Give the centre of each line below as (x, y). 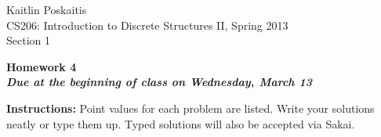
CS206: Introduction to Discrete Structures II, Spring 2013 (147, 25)
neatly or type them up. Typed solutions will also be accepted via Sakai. (181, 123)
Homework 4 (42, 66)
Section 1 (28, 40)
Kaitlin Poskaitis (47, 9)
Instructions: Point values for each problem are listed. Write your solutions (190, 108)
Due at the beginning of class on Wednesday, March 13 (159, 82)
